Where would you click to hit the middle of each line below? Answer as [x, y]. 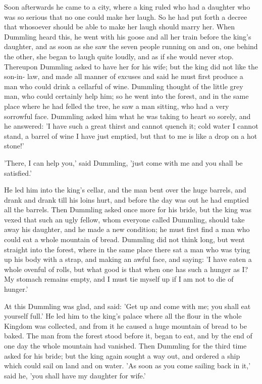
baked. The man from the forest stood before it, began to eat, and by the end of [128, 336]
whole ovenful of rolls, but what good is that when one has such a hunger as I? [126, 269]
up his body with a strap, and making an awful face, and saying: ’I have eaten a [128, 259]
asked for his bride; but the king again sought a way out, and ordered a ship [122, 355]
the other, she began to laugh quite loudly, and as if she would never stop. [119, 56]
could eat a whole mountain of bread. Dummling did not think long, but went [125, 239]
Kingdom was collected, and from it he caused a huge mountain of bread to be [125, 325]
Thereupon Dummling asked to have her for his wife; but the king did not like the [131, 66]
